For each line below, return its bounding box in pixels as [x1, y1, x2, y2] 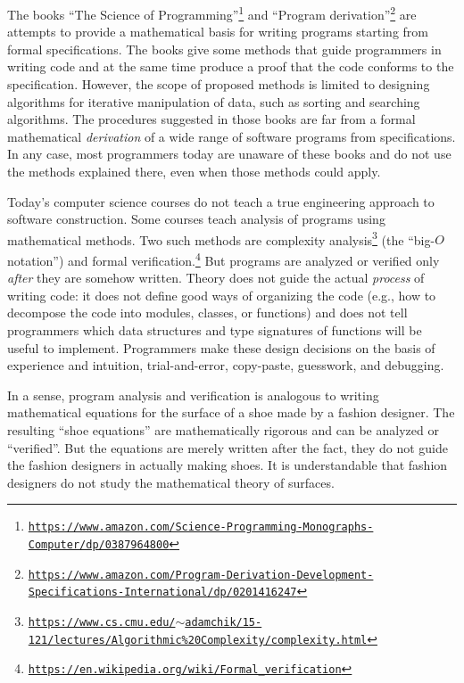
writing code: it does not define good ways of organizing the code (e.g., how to [7, 285, 436, 304]
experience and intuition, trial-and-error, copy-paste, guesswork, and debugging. [7, 356, 444, 374]
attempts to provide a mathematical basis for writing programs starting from [7, 22, 428, 41]
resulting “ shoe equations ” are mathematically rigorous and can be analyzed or [7, 421, 439, 440]
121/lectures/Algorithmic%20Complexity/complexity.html [28, 633, 368, 646]
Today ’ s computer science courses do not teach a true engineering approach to [7, 192, 435, 210]
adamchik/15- [185, 616, 262, 630]
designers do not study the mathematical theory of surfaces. [7, 473, 335, 491]
